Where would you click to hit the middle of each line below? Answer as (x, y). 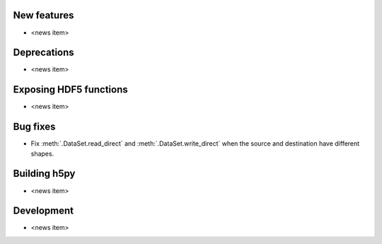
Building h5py (44, 174)
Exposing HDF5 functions (70, 89)
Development (44, 211)
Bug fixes (34, 127)
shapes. (42, 153)
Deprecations (44, 53)
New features (44, 15)
